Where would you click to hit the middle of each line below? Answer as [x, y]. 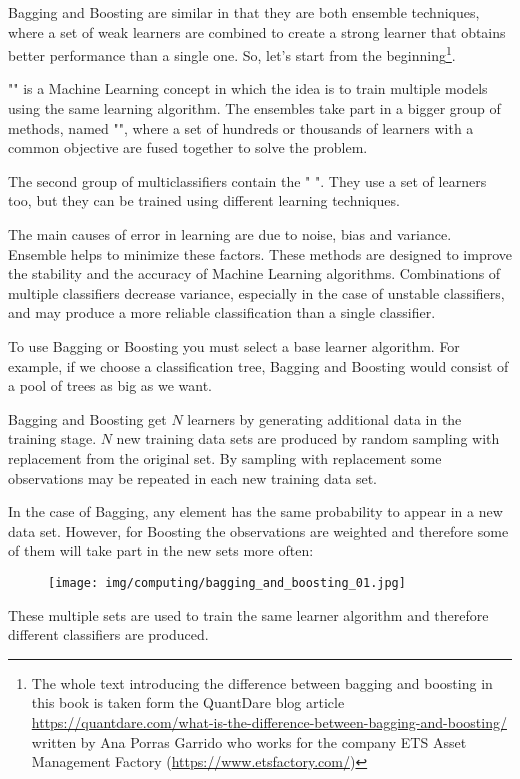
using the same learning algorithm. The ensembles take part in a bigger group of [254, 108]
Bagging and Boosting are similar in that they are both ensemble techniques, [244, 12]
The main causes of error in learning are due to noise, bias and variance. [230, 234]
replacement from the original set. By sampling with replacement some [225, 457]
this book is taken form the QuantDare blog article [188, 702]
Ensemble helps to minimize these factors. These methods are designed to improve [260, 253]
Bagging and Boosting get [87, 418]
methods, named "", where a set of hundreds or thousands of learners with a [241, 127]
